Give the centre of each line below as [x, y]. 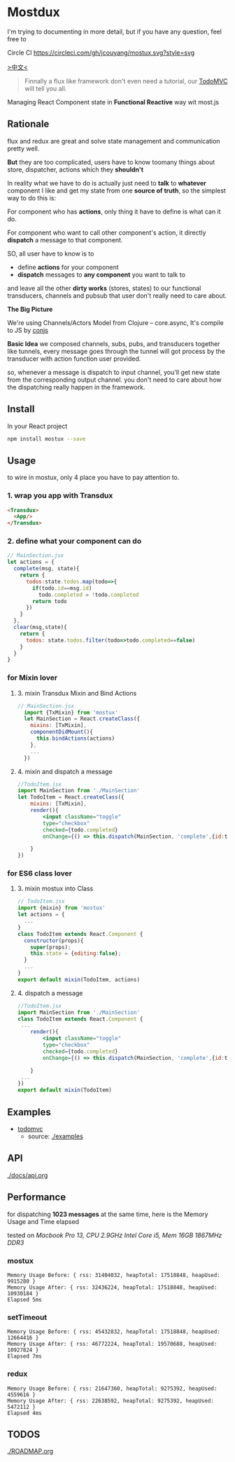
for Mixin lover [33, 678]
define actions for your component [68, 267]
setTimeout [27, 1317]
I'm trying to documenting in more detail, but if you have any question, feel [115, 32]
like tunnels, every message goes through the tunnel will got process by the [116, 351]
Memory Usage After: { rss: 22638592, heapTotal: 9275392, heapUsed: [111, 1401]
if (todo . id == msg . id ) [62, 588]
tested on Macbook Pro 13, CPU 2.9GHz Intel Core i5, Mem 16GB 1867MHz [115, 1235]
